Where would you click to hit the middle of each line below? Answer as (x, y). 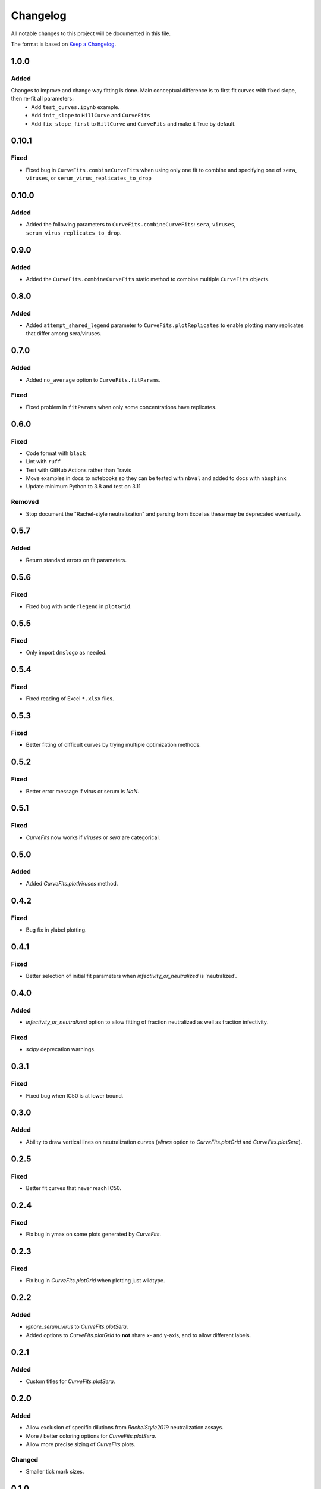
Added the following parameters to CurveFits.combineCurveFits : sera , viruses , (131, 225)
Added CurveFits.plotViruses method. (72, 883)
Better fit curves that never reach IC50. (74, 1188)
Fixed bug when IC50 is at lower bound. (75, 1095)
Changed (25, 1459)
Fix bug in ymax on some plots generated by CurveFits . (94, 1234)
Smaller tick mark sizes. (55, 1472)
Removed (25, 502)
